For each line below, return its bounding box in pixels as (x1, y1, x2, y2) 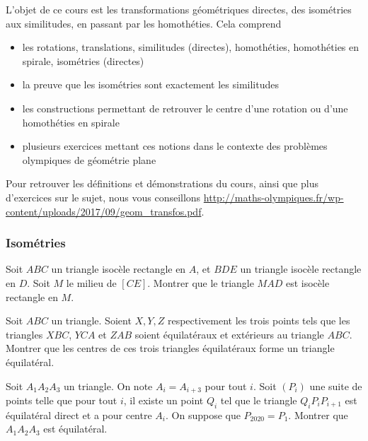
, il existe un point (123, 392, 204, 407)
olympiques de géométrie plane (22, 152, 156, 167)
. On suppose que (166, 407, 241, 422)
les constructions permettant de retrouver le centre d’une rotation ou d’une (22, 100, 348, 115)
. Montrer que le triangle (147, 275, 254, 290)
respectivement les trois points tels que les (167, 313, 350, 328)
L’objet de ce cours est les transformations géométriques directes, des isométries (6, 2, 352, 16)
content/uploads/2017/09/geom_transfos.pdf (6, 204, 202, 218)
